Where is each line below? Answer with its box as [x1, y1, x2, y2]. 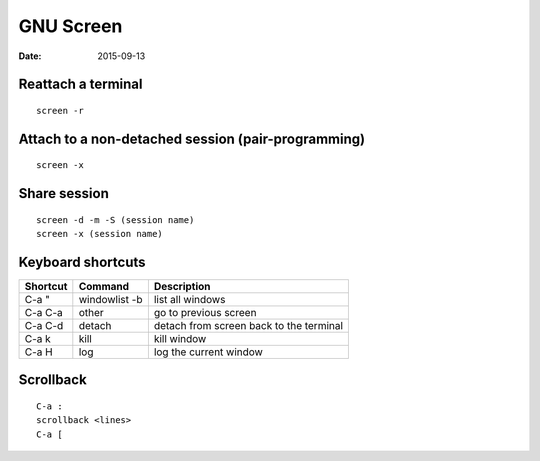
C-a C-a [24, 306, 64, 320]
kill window [153, 332, 207, 346]
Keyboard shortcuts [18, 253, 146, 270]
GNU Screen [18, 15, 123, 37]
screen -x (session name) [36, 228, 164, 240]
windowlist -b [78, 293, 143, 307]
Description [153, 280, 211, 294]
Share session [18, 185, 109, 202]
